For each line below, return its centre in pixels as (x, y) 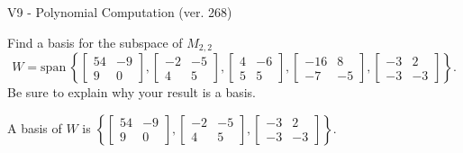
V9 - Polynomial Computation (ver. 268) (120, 12)
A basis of (35, 127)
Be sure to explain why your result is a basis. (132, 92)
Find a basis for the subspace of (95, 42)
